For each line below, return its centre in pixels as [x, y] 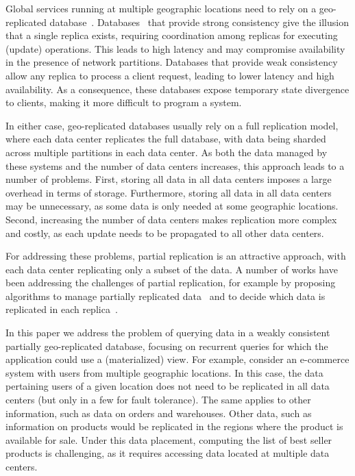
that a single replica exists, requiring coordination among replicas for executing [172, 35]
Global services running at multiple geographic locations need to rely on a [161, 8]
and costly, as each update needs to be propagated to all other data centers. [165, 233]
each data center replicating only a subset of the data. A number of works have [172, 269]
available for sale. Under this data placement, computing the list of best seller [169, 439]
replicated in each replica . [62, 309]
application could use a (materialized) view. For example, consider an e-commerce [177, 359]
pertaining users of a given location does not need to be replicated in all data [168, 386]
